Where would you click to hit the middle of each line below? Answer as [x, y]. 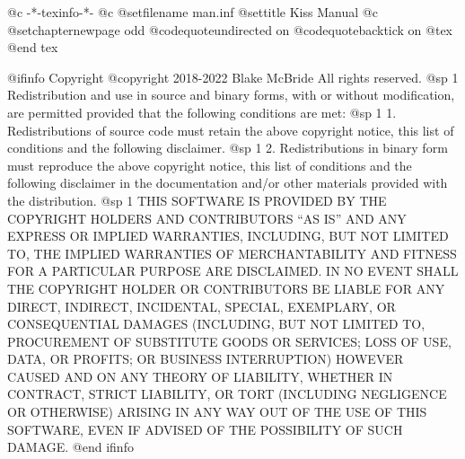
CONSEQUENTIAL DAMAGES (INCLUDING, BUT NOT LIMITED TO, [216, 324]
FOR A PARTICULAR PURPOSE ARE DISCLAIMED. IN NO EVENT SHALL [233, 271]
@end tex [33, 47]
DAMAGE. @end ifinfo [70, 447]
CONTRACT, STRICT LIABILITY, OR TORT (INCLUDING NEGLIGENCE [227, 394]
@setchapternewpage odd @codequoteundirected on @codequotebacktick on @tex [230, 29]
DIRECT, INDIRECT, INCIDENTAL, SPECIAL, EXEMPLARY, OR [202, 306]
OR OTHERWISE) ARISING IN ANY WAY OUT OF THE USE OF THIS [217, 412]
